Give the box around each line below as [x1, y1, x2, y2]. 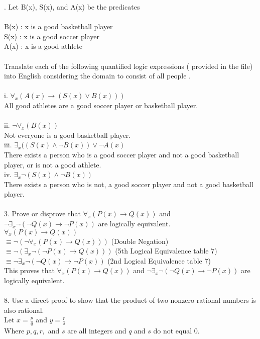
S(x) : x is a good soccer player [4, 31, 99, 41]
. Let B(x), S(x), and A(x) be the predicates [4, 2, 140, 12]
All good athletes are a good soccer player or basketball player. [4, 100, 198, 110]
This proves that [4, 265, 55, 276]
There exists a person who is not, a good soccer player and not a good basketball [4, 179, 253, 189]
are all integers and [67, 325, 126, 336]
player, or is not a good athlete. [4, 159, 101, 169]
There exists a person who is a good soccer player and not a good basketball [4, 149, 239, 159]
